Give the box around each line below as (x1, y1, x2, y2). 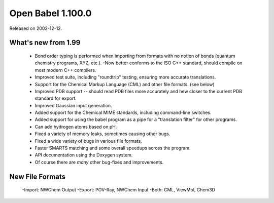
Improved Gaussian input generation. (35, 102, 112, 108)
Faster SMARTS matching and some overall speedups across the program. (35, 145, 191, 151)
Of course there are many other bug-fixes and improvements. (35, 159, 164, 165)
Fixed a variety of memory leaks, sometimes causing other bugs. (35, 131, 170, 137)
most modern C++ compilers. (35, 67, 96, 73)
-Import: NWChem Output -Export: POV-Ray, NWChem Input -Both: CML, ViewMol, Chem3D (22, 187, 216, 193)
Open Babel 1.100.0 (9, 8, 92, 19)
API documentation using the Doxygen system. (35, 152, 133, 158)
